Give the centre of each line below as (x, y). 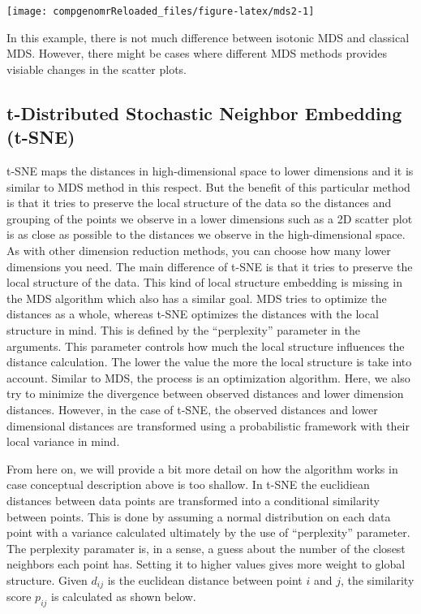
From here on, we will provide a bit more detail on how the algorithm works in (202, 468)
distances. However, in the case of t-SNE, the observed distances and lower (192, 409)
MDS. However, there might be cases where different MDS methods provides (197, 53)
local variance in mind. (63, 441)
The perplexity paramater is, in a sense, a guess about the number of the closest (206, 548)
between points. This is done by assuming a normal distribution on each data (199, 516)
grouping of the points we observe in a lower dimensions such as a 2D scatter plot (210, 218)
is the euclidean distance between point (205, 579)
